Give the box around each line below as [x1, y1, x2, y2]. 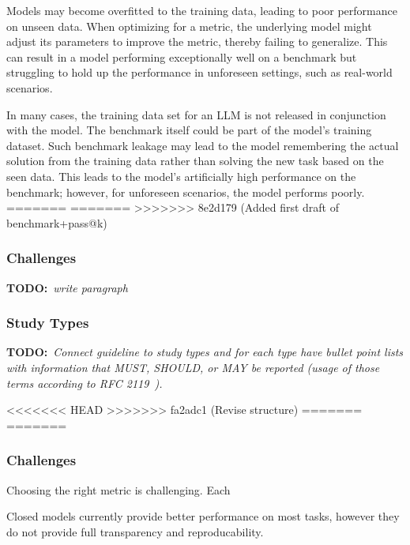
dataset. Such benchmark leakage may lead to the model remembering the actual [6, 137, 399, 153]
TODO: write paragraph [6, 279, 128, 295]
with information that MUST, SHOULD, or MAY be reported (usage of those [6, 359, 380, 375]
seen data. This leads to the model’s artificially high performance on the [6, 167, 356, 184]
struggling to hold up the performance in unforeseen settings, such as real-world [6, 64, 393, 81]
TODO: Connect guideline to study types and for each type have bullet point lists [6, 344, 404, 360]
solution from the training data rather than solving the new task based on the [6, 152, 384, 169]
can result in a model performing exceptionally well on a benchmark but [6, 48, 357, 65]
